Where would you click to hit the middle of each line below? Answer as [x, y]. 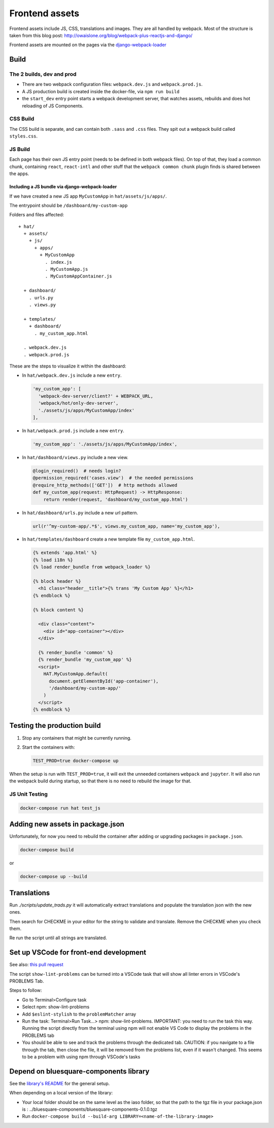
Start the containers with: [48, 747]
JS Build [20, 149]
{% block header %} [57, 581]
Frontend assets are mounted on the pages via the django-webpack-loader [88, 45]
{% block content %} [58, 610]
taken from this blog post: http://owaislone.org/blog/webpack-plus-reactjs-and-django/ [101, 35]
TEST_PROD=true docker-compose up [76, 760]
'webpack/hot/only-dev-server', [78, 403]
